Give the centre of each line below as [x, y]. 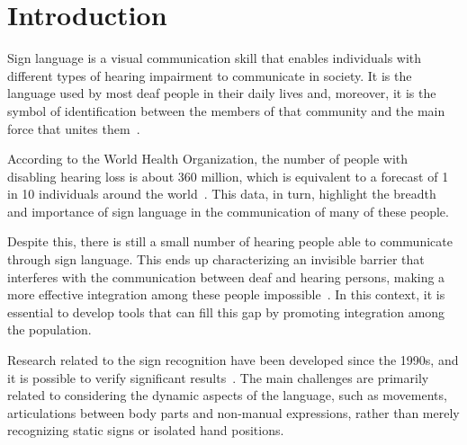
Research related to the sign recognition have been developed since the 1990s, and [233, 360]
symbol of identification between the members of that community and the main [226, 110]
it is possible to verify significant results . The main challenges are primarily [218, 377]
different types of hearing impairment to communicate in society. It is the [210, 75]
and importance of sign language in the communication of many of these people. [228, 211]
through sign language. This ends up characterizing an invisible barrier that [216, 259]
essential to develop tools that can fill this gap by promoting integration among [226, 311]
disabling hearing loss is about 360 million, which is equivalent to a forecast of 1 [228, 176]
